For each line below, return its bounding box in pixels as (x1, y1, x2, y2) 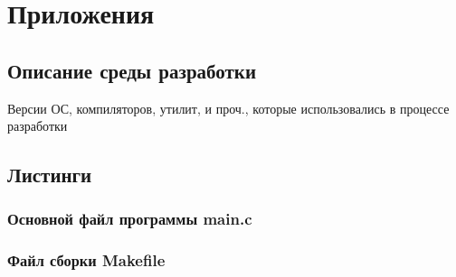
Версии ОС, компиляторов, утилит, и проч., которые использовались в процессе (7, 98, 450, 117)
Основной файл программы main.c (7, 208, 252, 230)
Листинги (7, 161, 92, 189)
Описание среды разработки (7, 56, 257, 84)
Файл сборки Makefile (7, 249, 166, 272)
